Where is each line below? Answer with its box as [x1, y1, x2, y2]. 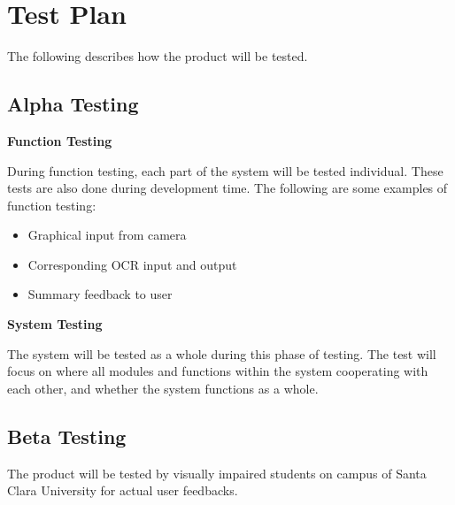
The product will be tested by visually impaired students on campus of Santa [7, 463, 427, 482]
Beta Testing [7, 422, 127, 449]
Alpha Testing [7, 90, 139, 118]
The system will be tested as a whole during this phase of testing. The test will [7, 344, 436, 363]
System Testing [7, 315, 103, 333]
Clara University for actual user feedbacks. [7, 481, 238, 500]
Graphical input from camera [27, 226, 187, 244]
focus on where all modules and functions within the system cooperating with [7, 362, 428, 380]
